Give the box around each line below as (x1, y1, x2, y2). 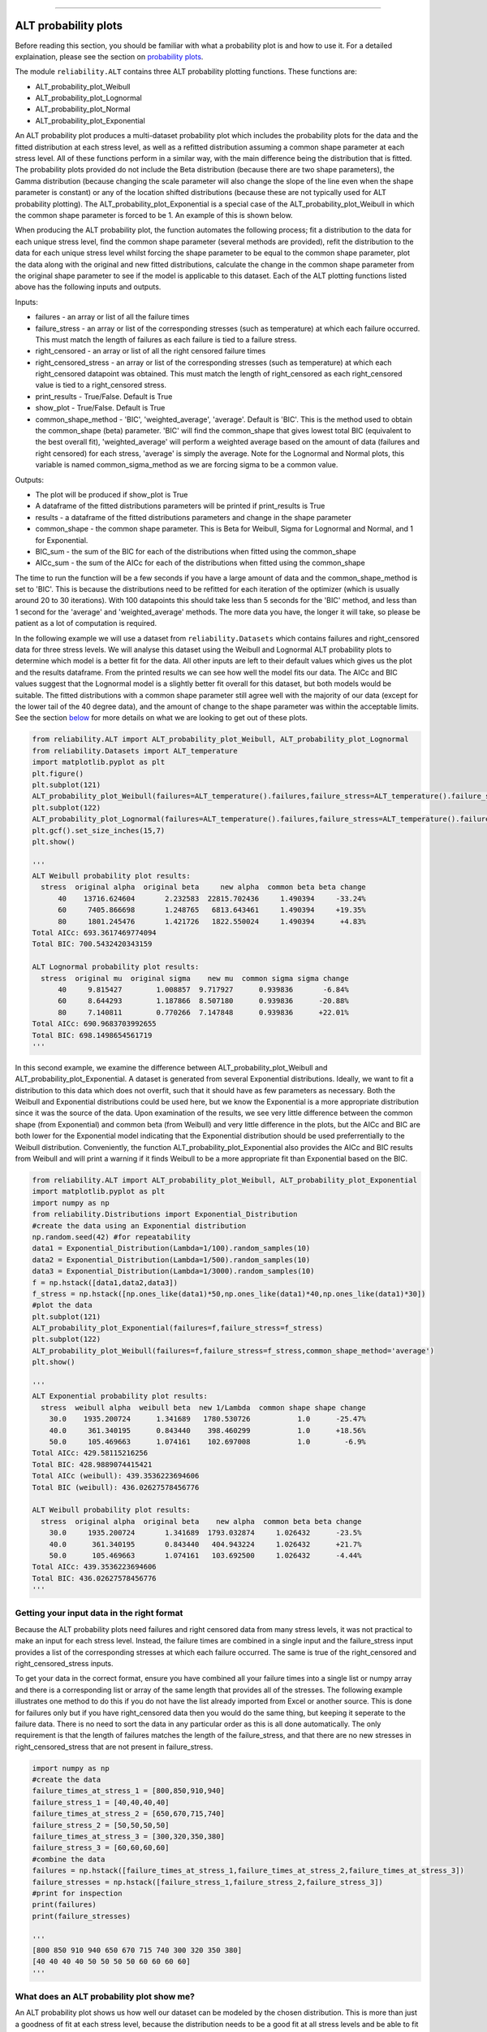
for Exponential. (35, 535, 88, 545)
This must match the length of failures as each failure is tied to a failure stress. (35, 334, 297, 345)
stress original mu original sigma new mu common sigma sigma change (41, 974, 349, 983)
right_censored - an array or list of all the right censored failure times (35, 346, 266, 356)
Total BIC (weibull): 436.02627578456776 (32, 1483, 200, 1491)
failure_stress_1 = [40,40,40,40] (32, 1797, 170, 1807)
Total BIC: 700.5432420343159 (32, 940, 153, 949)
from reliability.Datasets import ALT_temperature (32, 746, 239, 755)
